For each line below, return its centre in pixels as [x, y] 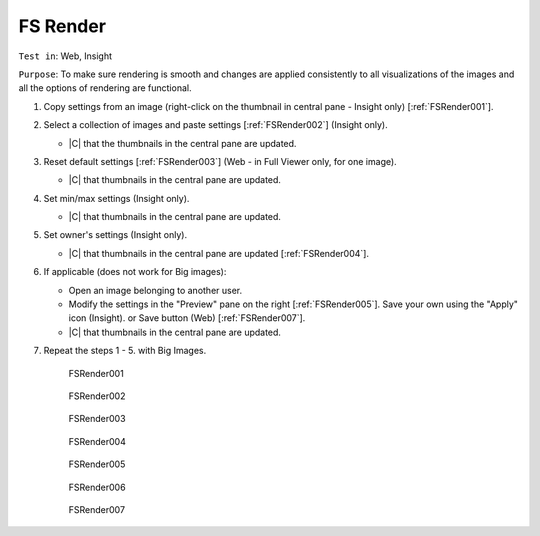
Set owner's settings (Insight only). [115, 235]
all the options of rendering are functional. [105, 88]
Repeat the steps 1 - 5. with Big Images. [125, 351]
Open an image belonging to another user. [155, 290]
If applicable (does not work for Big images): [135, 272]
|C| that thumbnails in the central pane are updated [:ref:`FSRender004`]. [219, 253]
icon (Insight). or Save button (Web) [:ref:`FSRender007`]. [187, 318]
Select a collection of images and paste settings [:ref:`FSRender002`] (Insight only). [216, 125]
